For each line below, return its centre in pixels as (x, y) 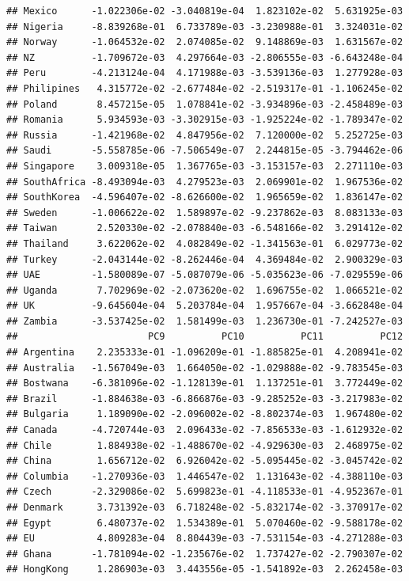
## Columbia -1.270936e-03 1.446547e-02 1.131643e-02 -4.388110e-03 (205, 476)
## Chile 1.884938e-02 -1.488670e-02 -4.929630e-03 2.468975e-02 (205, 445)
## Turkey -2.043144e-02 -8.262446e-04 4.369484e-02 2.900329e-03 (205, 259)
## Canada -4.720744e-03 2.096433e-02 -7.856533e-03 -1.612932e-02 (205, 430)
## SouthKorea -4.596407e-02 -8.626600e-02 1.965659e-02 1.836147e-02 (205, 197)
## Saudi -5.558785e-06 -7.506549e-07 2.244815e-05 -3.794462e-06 (205, 151)
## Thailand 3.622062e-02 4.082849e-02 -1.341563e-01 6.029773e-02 (205, 243)
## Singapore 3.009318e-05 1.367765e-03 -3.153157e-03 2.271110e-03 (205, 166)
